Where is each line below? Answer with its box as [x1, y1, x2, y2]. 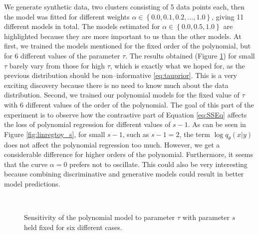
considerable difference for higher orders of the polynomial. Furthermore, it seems [4, 149, 254, 159]
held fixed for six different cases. [24, 221, 122, 232]
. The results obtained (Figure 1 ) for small [125, 50, 255, 60]
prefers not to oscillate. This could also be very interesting [69, 158, 248, 169]
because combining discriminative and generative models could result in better [4, 168, 244, 179]
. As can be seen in [188, 119, 246, 129]
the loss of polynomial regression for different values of [4, 119, 171, 129]
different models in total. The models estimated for [4, 21, 160, 31]
